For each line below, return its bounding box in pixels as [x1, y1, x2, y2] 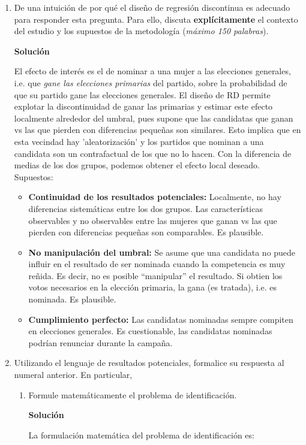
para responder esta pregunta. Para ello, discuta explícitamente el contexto [14, 13, 298, 25]
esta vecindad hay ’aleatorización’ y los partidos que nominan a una [14, 135, 264, 147]
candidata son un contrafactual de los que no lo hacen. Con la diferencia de [14, 147, 292, 159]
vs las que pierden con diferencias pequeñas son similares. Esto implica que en [14, 123, 301, 136]
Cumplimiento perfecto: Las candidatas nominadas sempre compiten [28, 313, 293, 325]
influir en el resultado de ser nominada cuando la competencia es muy [28, 258, 286, 270]
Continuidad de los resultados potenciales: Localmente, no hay [28, 190, 281, 203]
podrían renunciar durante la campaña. [28, 336, 173, 349]
